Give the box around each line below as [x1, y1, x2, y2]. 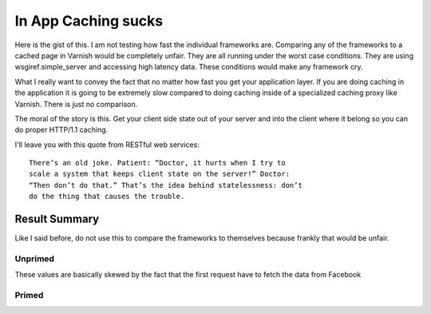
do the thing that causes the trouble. [29, 192, 185, 201]
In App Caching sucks [14, 12, 164, 30]
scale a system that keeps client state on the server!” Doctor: [29, 169, 291, 179]
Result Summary [14, 213, 100, 226]
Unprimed [14, 252, 55, 264]
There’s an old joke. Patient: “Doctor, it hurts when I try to [29, 158, 287, 168]
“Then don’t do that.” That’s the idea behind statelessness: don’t [29, 181, 302, 189]
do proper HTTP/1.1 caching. [14, 125, 109, 135]
